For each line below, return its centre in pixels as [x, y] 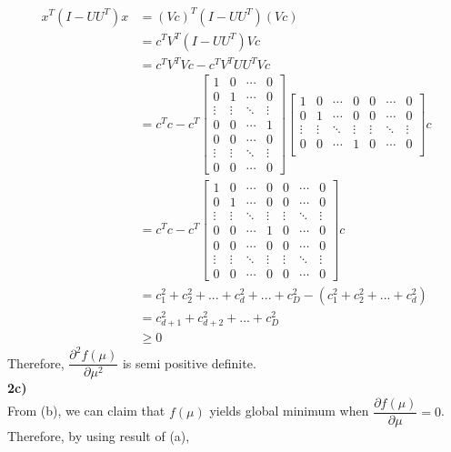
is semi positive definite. [189, 362]
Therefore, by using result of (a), [99, 436]
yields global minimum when [289, 411]
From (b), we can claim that [86, 411]
